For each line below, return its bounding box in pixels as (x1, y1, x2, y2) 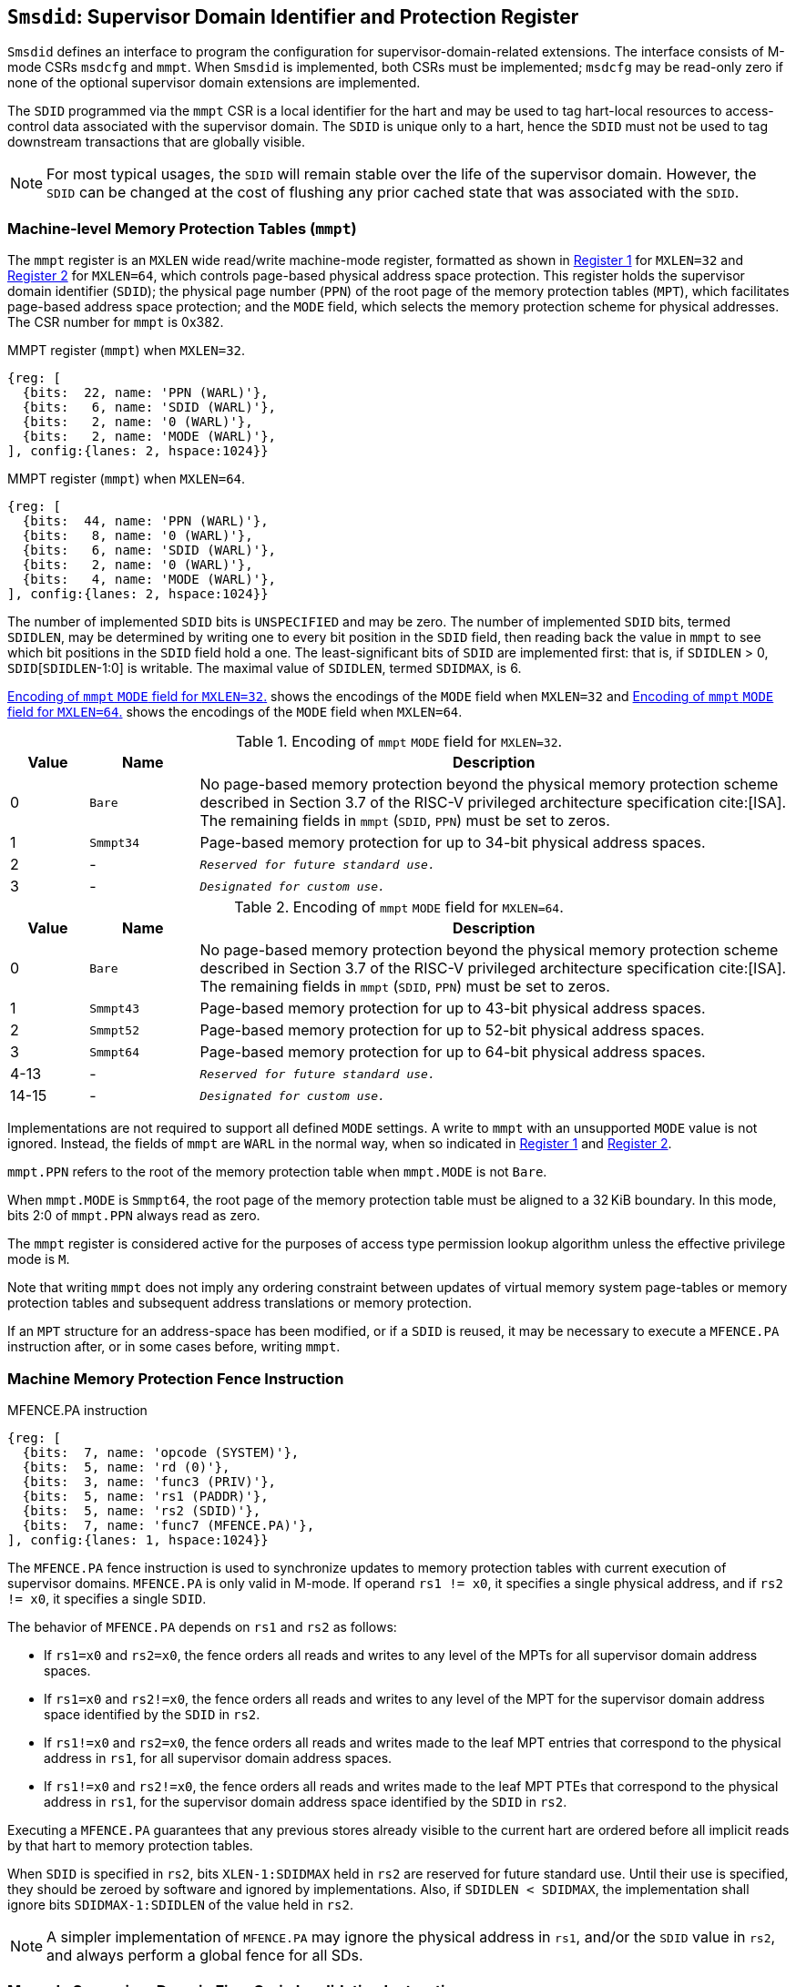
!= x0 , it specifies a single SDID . (7, 1590, 207, 1606)
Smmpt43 (89, 1001, 139, 1015)
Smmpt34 (89, 835, 139, 850)
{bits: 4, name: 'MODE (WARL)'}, (22, 572, 277, 587)
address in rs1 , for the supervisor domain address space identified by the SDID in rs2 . (44, 1793, 567, 1809)
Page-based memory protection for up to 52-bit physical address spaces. (199, 1021, 705, 1040)
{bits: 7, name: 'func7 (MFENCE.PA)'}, (22, 1517, 315, 1533)
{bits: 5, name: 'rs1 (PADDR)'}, (22, 1488, 269, 1503)
